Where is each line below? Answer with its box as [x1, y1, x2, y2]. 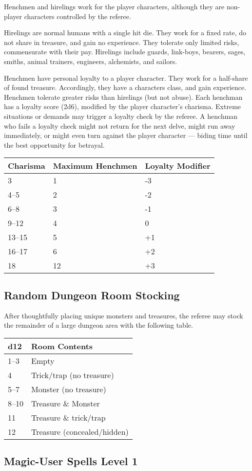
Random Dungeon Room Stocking [4, 287, 180, 302]
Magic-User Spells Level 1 [4, 453, 138, 469]
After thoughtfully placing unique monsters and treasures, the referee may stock [4, 310, 243, 320]
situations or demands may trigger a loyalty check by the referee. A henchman [4, 111, 238, 121]
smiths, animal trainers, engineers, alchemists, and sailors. [4, 56, 177, 66]
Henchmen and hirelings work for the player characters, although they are [4, 1, 225, 11]
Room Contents [31, 340, 93, 352]
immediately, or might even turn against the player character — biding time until [4, 130, 248, 140]
